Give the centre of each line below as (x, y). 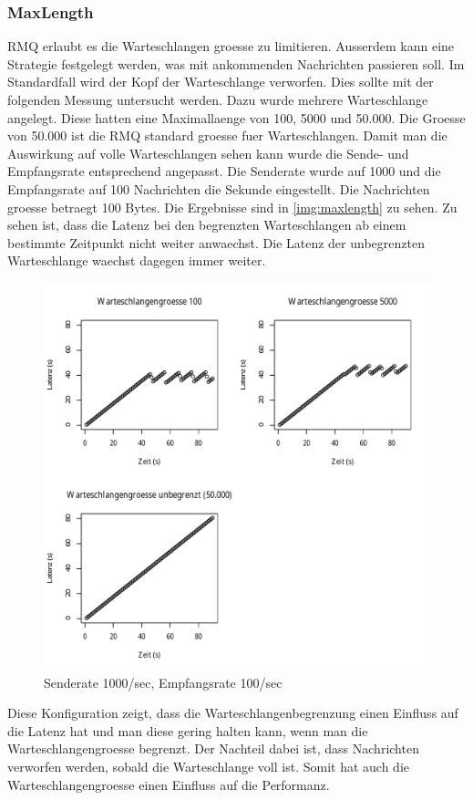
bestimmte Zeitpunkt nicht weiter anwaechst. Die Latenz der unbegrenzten (216, 242)
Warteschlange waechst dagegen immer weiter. (137, 260)
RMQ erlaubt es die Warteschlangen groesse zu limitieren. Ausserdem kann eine (231, 46)
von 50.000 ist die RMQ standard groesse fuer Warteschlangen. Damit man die (227, 135)
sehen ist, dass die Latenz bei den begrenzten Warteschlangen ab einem (207, 225)
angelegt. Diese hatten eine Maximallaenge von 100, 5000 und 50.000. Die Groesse (236, 117)
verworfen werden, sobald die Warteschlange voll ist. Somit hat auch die (208, 766)
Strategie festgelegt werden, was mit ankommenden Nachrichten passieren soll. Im (236, 63)
